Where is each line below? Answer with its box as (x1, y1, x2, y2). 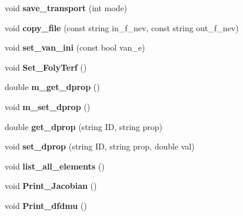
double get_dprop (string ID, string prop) (5, 120, 163, 132)
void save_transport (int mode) (5, 2, 128, 14)
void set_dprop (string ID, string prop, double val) (5, 140, 195, 152)
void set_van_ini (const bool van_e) (5, 41, 145, 54)
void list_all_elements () (5, 159, 105, 172)
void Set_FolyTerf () (5, 61, 87, 73)
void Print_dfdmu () (5, 199, 87, 211)
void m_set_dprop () (5, 100, 91, 112)
